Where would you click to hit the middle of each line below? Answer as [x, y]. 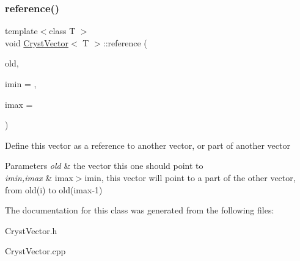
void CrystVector [37, 42]
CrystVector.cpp [35, 251]
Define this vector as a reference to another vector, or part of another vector [148, 145]
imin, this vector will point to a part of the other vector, [190, 177]
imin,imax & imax [39, 177]
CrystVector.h [31, 230]
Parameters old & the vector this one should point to [104, 166]
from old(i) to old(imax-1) [54, 189]
